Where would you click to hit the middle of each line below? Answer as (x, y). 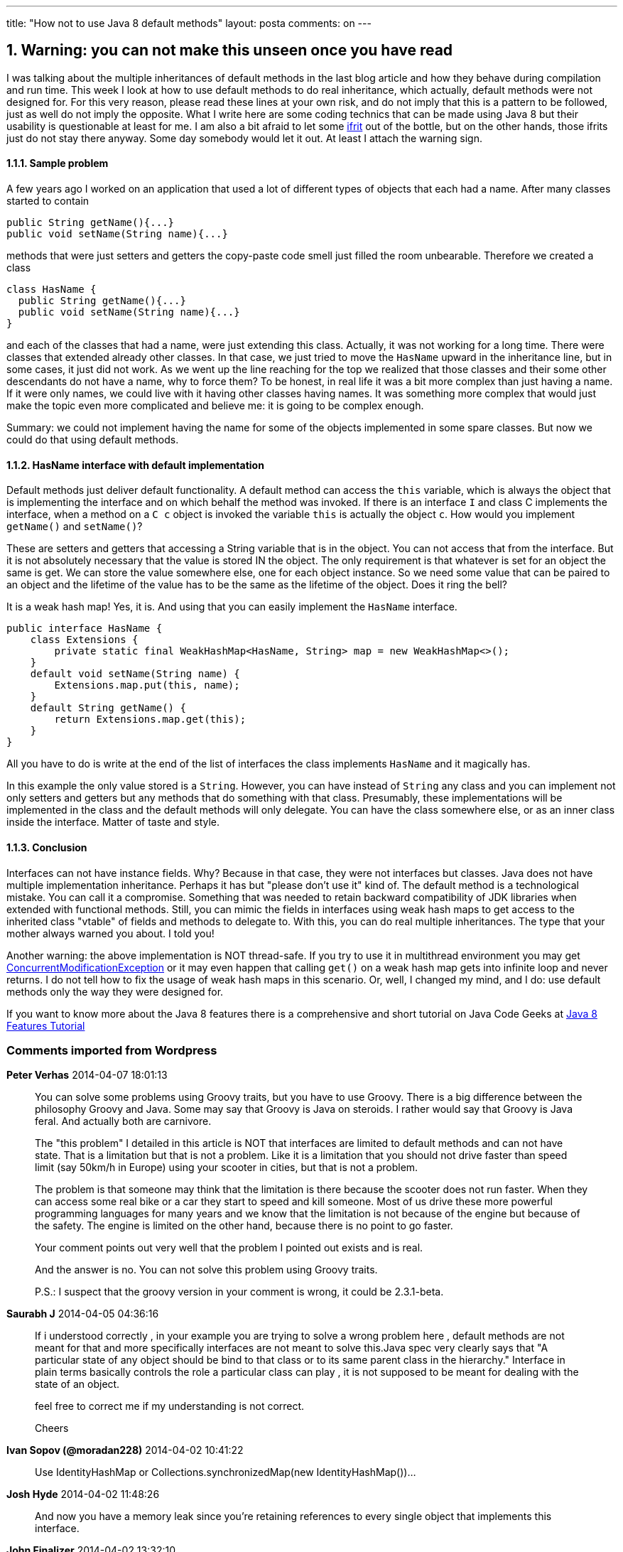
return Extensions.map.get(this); (150, 720)
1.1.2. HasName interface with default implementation (135, 465)
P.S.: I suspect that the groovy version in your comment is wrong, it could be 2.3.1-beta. (239, 1292)
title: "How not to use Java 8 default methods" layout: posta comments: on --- (189, 23)
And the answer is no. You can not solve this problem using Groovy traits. (206, 1270)
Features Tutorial (46, 1025)
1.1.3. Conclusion (47, 847)
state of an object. (77, 1384)
